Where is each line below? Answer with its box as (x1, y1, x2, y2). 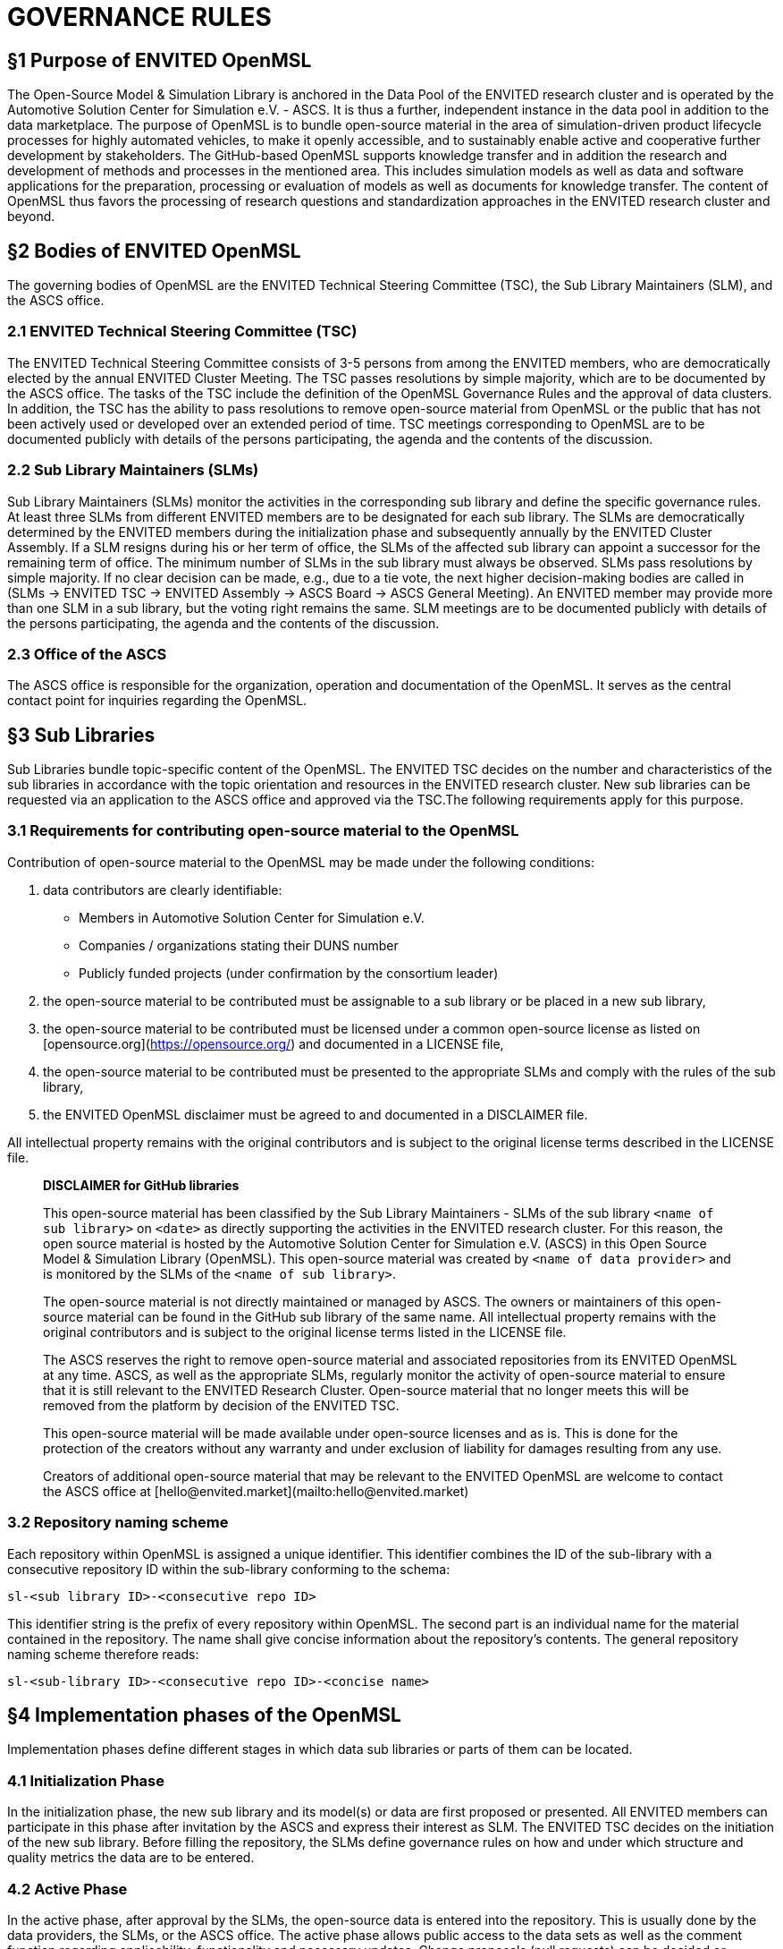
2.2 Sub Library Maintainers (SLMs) (7, 461, 259, 480)
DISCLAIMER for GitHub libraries (43, 1177, 240, 1193)
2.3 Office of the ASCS (7, 644, 167, 663)
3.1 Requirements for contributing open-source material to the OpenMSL (7, 821, 519, 840)
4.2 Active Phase (7, 1879, 128, 1898)
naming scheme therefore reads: (7, 1646, 199, 1662)
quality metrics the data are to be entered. (7, 1850, 255, 1866)
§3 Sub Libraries (7, 723, 156, 746)
